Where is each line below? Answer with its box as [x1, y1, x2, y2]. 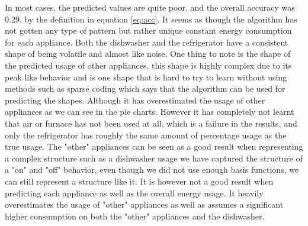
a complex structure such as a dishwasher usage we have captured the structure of [5, 151, 303, 164]
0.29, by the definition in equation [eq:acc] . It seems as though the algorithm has [5, 12, 297, 25]
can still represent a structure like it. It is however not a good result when [5, 175, 274, 187]
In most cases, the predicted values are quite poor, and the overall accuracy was [5, 1, 295, 13]
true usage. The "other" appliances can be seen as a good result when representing [5, 140, 303, 153]
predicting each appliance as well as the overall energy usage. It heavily [5, 186, 264, 199]
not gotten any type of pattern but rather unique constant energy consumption [5, 24, 292, 37]
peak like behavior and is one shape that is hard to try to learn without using [5, 70, 287, 83]
